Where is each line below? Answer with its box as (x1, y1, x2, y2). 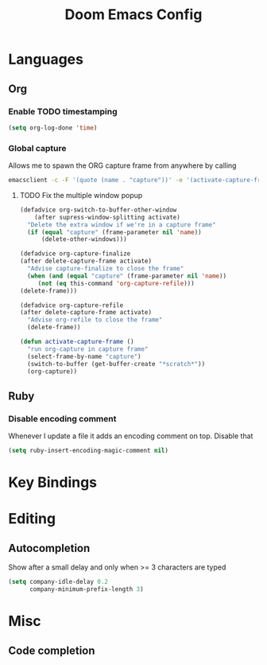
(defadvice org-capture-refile (19, 301, 124, 309)
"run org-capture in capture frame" (27, 344, 149, 353)
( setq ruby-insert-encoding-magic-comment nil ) (8, 447, 169, 455)
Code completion (8, 644, 95, 657)
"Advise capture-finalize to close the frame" (27, 265, 184, 273)
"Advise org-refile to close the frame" (27, 316, 163, 324)
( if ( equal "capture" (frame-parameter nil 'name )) (27, 228, 202, 236)
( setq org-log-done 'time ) (8, 123, 98, 132)
